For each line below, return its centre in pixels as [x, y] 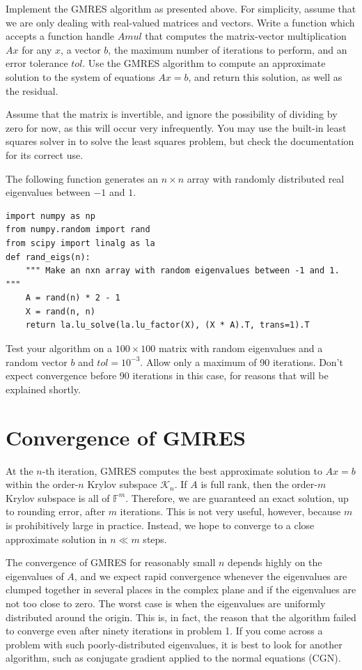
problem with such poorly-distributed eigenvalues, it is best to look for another [174, 644]
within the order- [42, 484]
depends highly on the [275, 562]
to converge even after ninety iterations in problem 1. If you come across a [164, 631]
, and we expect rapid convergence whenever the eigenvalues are [211, 576]
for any [37, 49]
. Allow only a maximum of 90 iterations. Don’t [242, 361]
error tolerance [37, 63]
